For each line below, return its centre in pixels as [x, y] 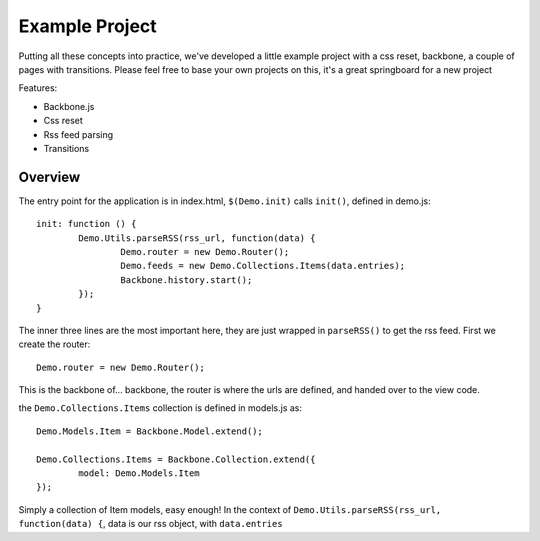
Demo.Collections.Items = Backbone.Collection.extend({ [176, 459]
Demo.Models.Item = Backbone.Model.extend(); [150, 431]
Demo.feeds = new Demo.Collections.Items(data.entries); [263, 266]
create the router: [54, 344]
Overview [49, 176]
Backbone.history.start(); [186, 279]
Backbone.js [69, 106]
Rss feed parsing [78, 134]
